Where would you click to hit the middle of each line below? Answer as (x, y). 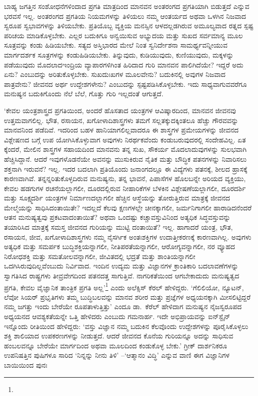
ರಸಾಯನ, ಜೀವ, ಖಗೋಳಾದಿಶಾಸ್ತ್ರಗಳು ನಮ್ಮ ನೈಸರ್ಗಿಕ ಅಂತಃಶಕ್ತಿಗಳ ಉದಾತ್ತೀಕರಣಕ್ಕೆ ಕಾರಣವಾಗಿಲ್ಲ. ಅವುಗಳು (128, 236)
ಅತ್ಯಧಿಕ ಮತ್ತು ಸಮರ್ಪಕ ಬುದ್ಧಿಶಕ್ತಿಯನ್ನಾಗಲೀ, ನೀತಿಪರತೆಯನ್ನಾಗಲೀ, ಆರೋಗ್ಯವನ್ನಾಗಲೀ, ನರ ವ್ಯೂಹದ (120, 246)
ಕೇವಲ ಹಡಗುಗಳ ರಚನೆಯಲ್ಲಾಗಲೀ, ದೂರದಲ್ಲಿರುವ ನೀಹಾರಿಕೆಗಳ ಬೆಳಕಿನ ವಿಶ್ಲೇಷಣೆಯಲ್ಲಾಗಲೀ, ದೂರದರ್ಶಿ (125, 188)
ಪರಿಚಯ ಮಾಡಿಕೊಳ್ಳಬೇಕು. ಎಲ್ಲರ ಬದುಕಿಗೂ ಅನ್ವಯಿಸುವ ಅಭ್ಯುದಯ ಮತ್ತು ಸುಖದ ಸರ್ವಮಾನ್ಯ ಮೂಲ (124, 35)
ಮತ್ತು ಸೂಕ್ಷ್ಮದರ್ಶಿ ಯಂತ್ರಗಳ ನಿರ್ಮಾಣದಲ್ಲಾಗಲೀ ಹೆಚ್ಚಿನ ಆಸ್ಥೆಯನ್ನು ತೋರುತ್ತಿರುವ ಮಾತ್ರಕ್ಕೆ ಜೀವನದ (117, 198)
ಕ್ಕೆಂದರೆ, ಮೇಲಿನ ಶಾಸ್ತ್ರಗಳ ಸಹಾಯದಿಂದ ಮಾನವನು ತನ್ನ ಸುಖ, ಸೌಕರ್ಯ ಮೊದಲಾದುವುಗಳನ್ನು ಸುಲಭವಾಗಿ (125, 149)
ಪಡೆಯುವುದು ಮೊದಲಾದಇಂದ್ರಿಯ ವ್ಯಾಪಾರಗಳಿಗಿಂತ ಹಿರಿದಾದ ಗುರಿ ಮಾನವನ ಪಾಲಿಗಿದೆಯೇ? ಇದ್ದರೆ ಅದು (124, 64)
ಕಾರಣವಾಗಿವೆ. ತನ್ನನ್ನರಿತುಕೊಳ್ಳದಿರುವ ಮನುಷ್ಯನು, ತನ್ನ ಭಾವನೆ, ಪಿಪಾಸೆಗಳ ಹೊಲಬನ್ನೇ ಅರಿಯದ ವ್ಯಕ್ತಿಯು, (125, 178)
